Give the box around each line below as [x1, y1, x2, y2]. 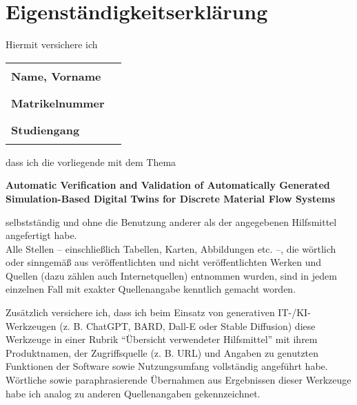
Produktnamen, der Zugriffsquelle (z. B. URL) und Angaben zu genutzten [6, 345, 319, 360]
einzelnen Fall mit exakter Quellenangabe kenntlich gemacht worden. [6, 282, 296, 296]
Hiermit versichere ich [6, 37, 98, 52]
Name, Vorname [11, 67, 101, 84]
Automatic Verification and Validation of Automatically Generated [6, 178, 330, 192]
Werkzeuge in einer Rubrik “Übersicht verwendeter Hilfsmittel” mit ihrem [6, 332, 318, 346]
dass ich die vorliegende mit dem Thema [6, 154, 176, 169]
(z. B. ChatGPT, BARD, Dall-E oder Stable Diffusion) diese [59, 318, 316, 333]
